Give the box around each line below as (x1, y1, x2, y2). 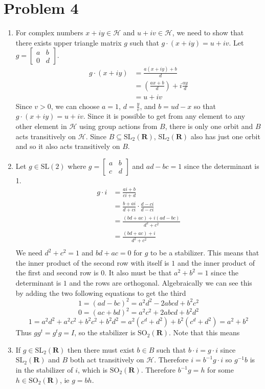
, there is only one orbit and (165, 120, 253, 131)
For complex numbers (15, 27, 83, 38)
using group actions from (79, 120, 158, 131)
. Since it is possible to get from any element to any (83, 111, 246, 121)
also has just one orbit (190, 131, 260, 141)
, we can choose (51, 100, 100, 111)
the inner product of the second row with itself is (15, 257, 169, 268)
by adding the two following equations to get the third (15, 287, 186, 298)
